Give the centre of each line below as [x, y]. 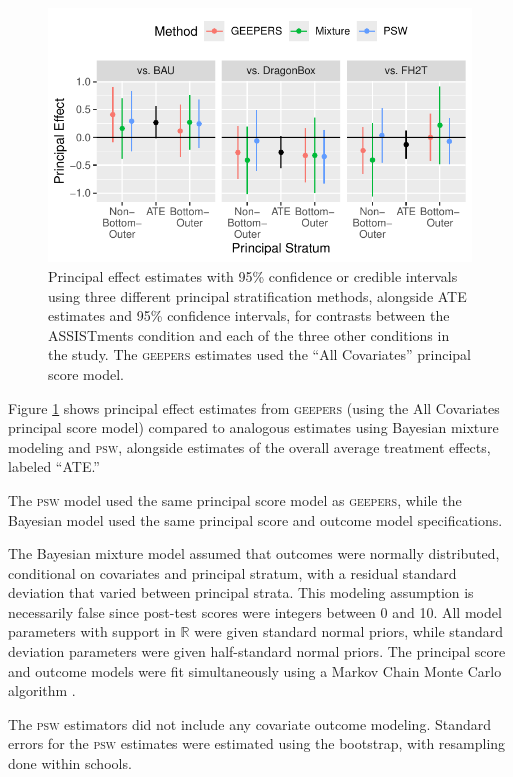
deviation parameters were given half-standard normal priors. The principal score [257, 651]
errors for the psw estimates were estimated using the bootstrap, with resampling [257, 743]
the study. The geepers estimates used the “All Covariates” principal [259, 354]
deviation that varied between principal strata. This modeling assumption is [241, 592]
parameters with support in [92, 631]
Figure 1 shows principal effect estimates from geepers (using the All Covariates [254, 407]
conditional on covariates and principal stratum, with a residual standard [232, 572]
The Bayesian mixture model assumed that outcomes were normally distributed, [254, 553]
